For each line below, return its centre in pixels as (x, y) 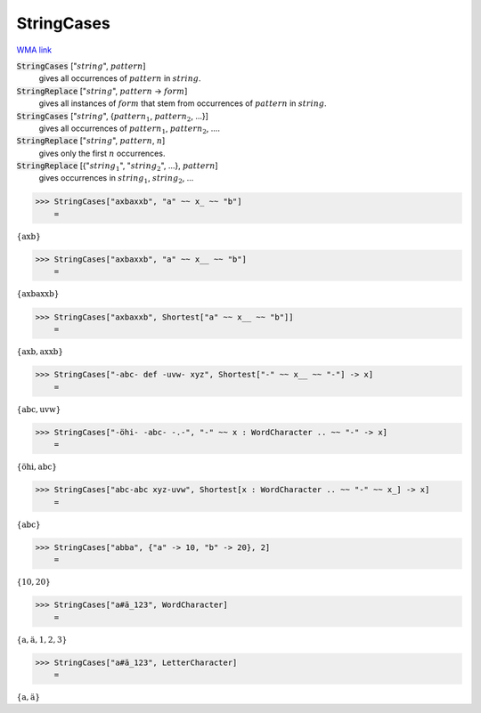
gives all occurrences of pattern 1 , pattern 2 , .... (129, 129)
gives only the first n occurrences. (102, 153)
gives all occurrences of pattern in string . (120, 78)
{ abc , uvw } (39, 409)
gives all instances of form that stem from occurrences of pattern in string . (183, 103)
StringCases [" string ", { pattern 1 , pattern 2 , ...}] (113, 117)
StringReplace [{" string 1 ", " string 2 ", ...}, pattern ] (117, 166)
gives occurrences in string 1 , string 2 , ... (116, 179)
